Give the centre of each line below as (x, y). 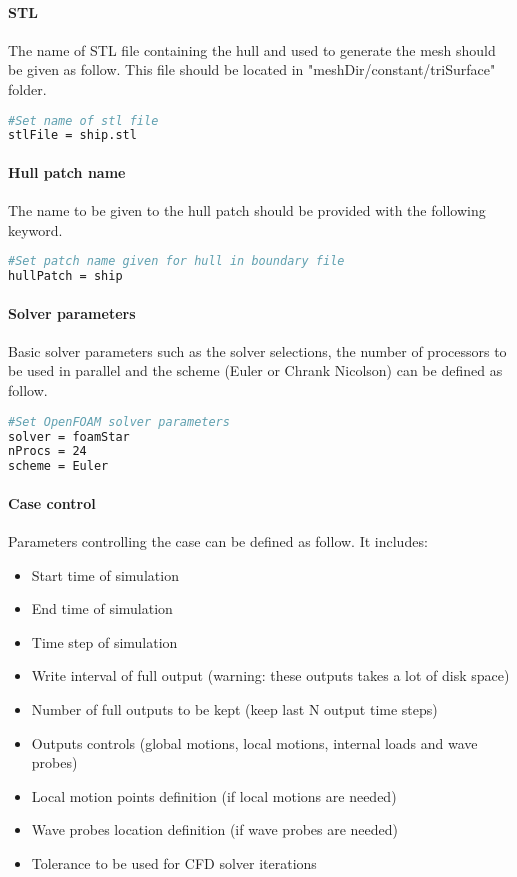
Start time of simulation (105, 574)
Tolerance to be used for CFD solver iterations (174, 862)
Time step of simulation (104, 641)
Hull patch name (67, 171)
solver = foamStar (69, 436)
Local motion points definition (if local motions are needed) (214, 795)
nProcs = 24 (47, 451)
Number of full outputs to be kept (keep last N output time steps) (234, 708)
